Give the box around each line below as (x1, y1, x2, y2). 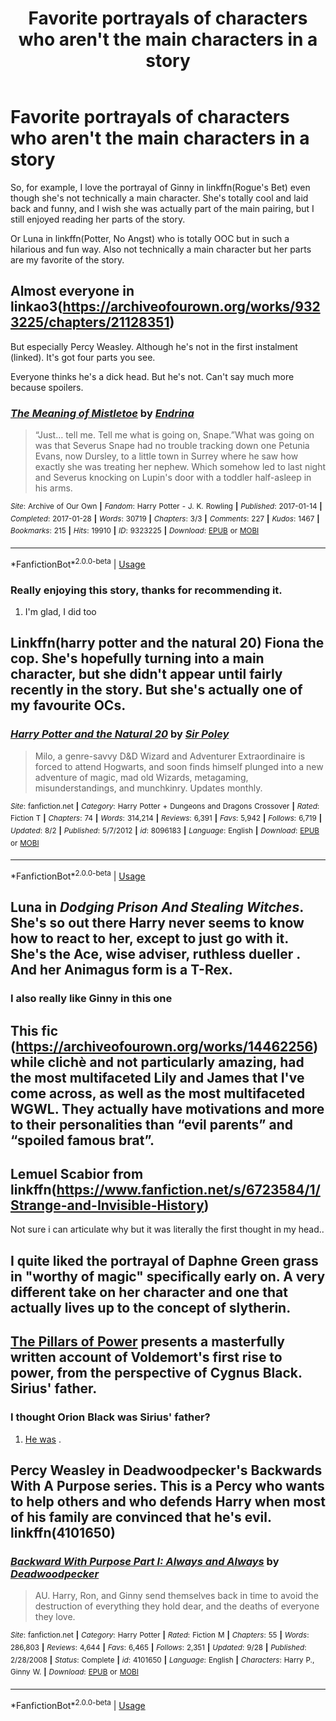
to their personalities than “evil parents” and (10, 1116, 293, 1133)
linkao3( (10, 298, 63, 316)
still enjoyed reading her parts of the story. (10, 213, 186, 225)
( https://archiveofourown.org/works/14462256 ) (10, 1038, 319, 1055)
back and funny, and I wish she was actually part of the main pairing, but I (10, 202, 315, 214)
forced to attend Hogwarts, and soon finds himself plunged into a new (34, 760, 324, 772)
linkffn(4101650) (10, 1524, 116, 1541)
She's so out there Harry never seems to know (10, 915, 305, 932)
